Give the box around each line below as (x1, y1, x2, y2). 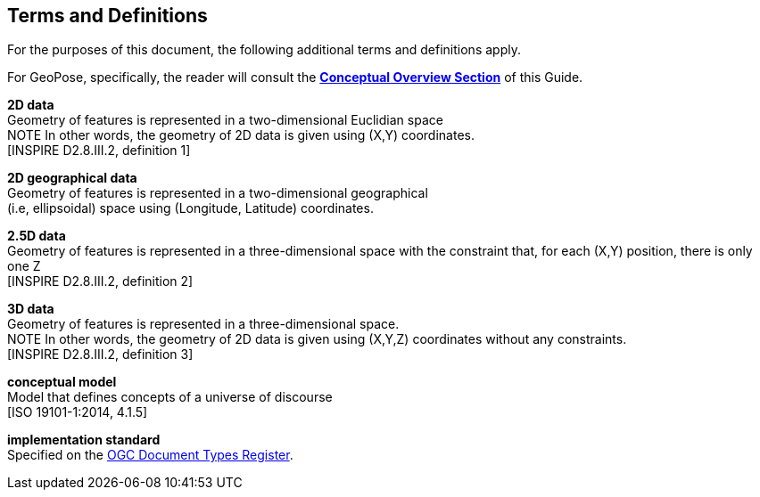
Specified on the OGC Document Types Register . (7, 447, 293, 463)
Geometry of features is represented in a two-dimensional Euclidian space (7, 112, 443, 128)
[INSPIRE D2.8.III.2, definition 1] (7, 143, 191, 159)
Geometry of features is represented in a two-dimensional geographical (7, 185, 428, 201)
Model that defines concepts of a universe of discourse (7, 389, 333, 405)
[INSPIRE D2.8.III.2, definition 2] (7, 273, 194, 289)
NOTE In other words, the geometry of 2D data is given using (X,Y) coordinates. (7, 127, 475, 143)
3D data (7, 301, 54, 317)
